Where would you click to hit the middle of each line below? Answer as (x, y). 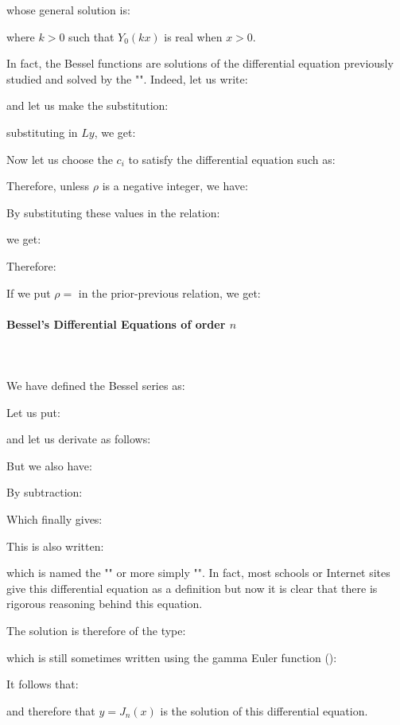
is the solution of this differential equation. (264, 710)
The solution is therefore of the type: (96, 631)
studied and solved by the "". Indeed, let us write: (127, 78)
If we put (29, 292)
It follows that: (43, 684)
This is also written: (55, 546)
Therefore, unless (48, 186)
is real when (193, 36)
